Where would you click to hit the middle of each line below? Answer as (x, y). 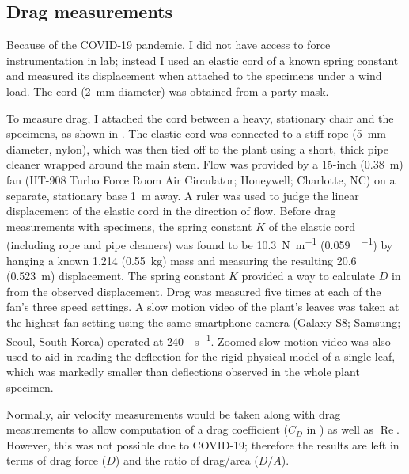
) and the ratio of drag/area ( (187, 460)
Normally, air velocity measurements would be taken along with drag (174, 413)
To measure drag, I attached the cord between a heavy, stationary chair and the (200, 118)
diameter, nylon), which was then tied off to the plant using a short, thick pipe (197, 148)
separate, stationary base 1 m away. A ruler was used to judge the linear (183, 195)
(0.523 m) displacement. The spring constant (116, 276)
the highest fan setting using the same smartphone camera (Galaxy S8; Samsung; (204, 322)
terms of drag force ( (57, 460)
